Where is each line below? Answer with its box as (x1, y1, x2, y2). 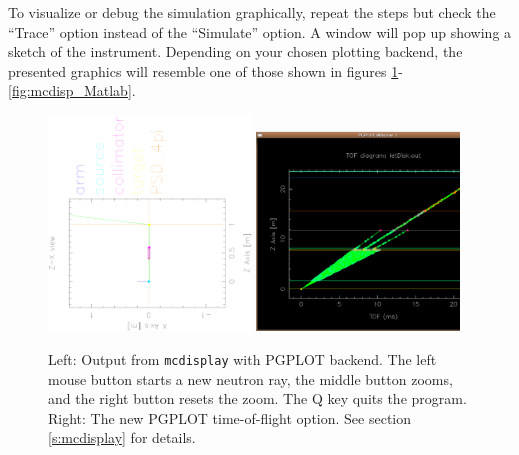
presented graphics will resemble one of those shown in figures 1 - (8, 60, 403, 81)
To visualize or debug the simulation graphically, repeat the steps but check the (8, 2, 496, 22)
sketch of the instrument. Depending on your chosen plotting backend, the (8, 41, 463, 62)
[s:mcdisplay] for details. (48, 427, 196, 448)
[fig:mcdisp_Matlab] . (8, 80, 136, 101)
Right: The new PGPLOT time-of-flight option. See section (48, 407, 412, 428)
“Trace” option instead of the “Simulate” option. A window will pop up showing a (8, 21, 512, 42)
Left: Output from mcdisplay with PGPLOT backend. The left (48, 348, 437, 369)
